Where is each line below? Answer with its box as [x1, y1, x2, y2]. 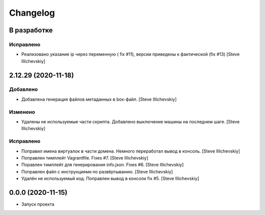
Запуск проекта [21, 201, 54, 207]
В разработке [9, 26, 53, 34]
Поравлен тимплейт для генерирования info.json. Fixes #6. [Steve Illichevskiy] [21, 162, 184, 168]
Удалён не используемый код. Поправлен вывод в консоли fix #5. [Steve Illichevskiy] [21, 176, 199, 182]
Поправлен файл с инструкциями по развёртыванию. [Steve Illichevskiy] [21, 168, 173, 174]
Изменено [9, 108, 35, 115]
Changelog [9, 7, 55, 18]
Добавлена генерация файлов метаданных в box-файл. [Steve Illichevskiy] [21, 96, 177, 102]
